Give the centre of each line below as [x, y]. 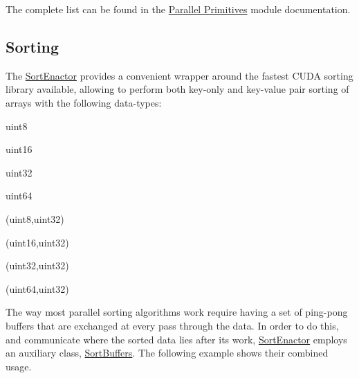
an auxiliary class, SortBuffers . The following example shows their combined [167, 353]
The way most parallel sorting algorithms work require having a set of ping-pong [177, 312]
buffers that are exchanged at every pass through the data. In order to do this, [172, 325]
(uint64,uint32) [37, 288]
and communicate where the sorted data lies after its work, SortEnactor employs [176, 339]
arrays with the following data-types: [84, 102]
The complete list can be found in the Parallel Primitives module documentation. [178, 9]
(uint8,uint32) [35, 218]
